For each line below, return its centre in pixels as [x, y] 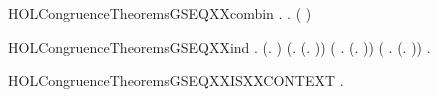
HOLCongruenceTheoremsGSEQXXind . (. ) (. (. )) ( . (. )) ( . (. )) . [219, 46]
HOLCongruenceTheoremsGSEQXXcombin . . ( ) [160, 13]
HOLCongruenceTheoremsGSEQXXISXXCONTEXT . [176, 80]
